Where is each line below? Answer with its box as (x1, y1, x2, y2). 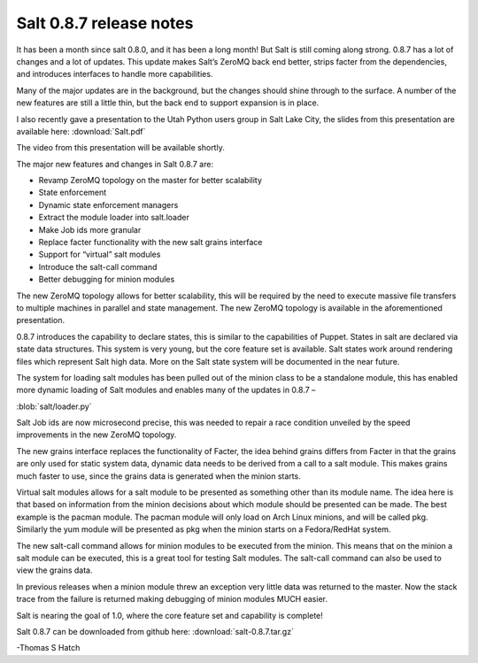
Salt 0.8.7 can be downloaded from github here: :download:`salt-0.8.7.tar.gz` (16, 626, 294, 636)
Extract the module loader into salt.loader (38, 212, 189, 223)
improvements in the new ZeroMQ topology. (16, 429, 177, 440)
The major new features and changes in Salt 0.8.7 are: (16, 158, 214, 169)
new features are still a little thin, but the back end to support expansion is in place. (16, 97, 320, 108)
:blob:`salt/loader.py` (16, 401, 92, 412)
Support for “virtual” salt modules (38, 249, 161, 260)
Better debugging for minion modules (38, 274, 175, 285)
